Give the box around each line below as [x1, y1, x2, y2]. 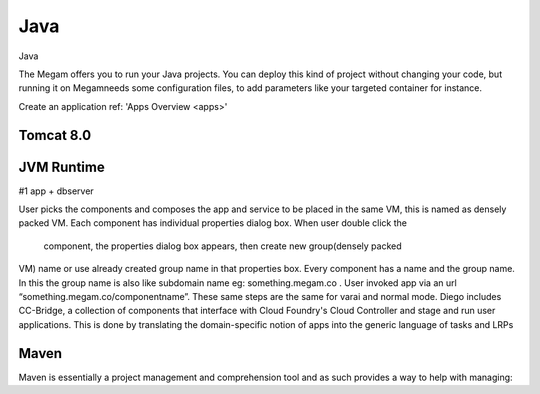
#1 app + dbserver [18, 185, 94, 197]
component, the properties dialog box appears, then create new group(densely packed [43, 240, 402, 252]
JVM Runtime [18, 158, 105, 175]
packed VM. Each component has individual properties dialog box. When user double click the [18, 217, 407, 229]
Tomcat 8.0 [18, 126, 92, 144]
